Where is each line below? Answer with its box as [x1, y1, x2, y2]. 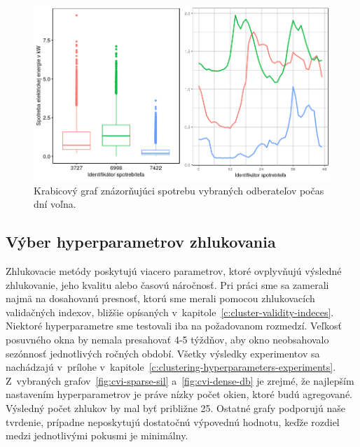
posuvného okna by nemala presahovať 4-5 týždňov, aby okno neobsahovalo [6, 332, 329, 347]
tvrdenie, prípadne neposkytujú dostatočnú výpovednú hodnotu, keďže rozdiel [6, 414, 340, 429]
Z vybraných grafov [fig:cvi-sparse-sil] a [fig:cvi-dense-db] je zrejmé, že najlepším [6, 373, 354, 388]
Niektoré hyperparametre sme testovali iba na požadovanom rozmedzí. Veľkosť [6, 318, 342, 333]
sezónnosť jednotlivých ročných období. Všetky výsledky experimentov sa [6, 346, 320, 360]
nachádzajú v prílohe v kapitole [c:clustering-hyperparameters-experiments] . [6, 360, 336, 374]
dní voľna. [34, 197, 76, 211]
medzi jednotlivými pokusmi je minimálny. [6, 428, 188, 443]
